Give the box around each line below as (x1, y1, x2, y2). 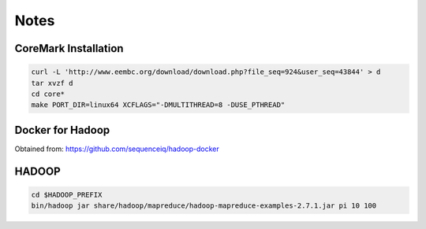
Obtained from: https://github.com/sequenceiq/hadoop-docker (14, 144, 220, 153)
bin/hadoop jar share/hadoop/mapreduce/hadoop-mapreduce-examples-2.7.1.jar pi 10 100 (31, 201, 377, 210)
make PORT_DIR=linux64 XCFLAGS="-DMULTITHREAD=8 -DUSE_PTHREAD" (31, 101, 286, 109)
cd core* (31, 89, 65, 98)
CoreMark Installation (14, 42, 124, 55)
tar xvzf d (31, 79, 73, 87)
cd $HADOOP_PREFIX (31, 190, 103, 199)
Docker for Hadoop (14, 123, 110, 137)
